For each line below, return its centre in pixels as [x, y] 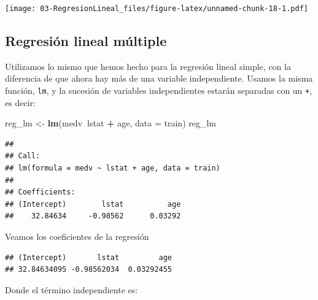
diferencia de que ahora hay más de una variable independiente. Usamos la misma [159, 78]
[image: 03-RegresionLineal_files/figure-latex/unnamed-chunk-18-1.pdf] [157, 9]
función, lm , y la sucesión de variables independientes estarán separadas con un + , [159, 90]
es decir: [20, 102]
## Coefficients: [40, 192]
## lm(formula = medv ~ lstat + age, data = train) [113, 168]
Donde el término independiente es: [72, 289]
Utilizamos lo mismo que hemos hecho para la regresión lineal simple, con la [148, 66]
